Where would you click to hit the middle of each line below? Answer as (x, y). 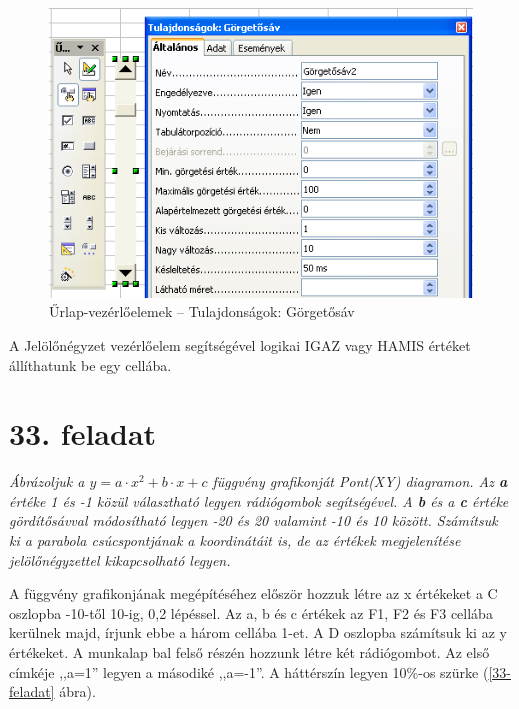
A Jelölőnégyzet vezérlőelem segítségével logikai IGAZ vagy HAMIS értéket (240, 344)
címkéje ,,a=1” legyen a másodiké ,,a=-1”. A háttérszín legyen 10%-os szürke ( (249, 671)
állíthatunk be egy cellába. (90, 364)
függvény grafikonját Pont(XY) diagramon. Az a (360, 481)
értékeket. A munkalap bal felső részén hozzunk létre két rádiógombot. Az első (249, 652)
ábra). (77, 691)
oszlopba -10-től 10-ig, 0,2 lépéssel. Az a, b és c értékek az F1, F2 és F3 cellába (251, 612)
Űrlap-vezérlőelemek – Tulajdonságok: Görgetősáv (202, 311)
